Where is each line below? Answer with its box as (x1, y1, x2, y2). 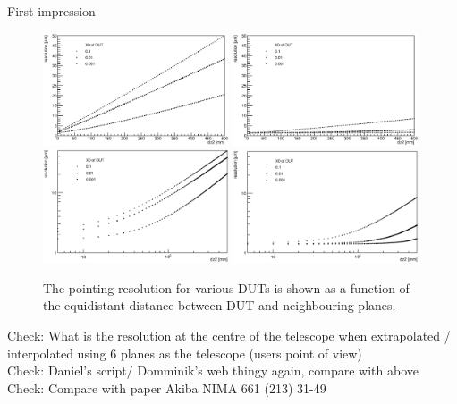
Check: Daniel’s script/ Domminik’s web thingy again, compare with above (7, 361, 419, 380)
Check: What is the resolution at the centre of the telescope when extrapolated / (7, 325, 451, 344)
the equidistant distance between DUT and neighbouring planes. (43, 296, 396, 315)
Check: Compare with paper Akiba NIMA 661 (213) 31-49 (7, 378, 326, 397)
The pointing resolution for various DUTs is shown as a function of (43, 278, 410, 297)
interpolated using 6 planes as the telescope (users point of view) (7, 343, 362, 362)
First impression (7, 2, 96, 20)
